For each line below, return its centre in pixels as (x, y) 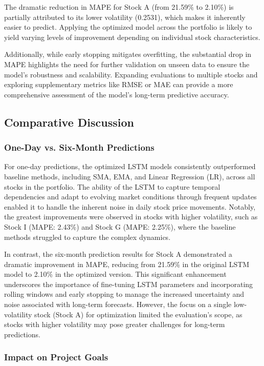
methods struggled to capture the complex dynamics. (87, 237)
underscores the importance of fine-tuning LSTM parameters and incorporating (129, 284)
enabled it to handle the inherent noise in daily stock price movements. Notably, (130, 206)
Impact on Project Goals (56, 357)
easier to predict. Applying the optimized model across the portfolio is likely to (128, 27)
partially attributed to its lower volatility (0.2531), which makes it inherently (125, 17)
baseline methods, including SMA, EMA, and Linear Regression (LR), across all (130, 176)
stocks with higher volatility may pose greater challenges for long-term (115, 324)
